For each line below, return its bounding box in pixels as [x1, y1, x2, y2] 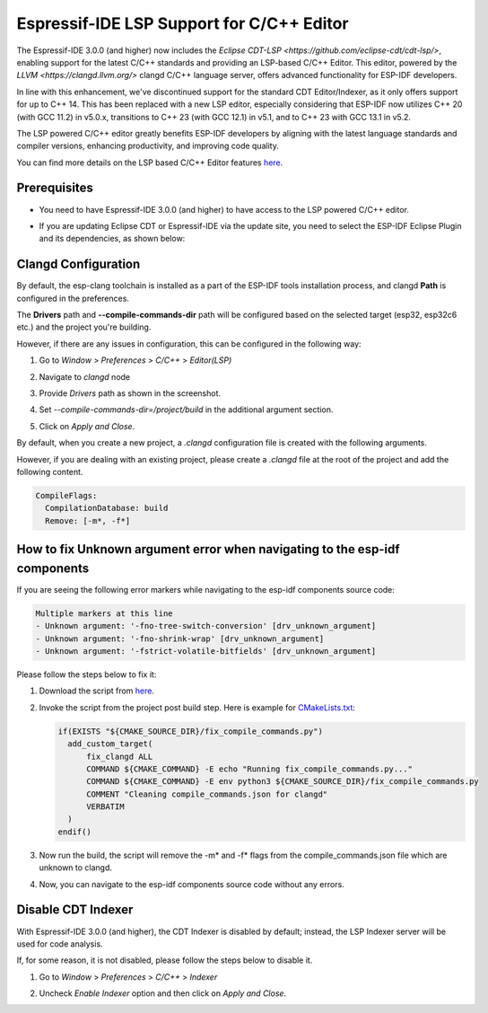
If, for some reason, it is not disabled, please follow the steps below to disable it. [16, 955, 313, 965]
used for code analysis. [16, 938, 103, 949]
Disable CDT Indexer [16, 903, 134, 918]
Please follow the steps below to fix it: [16, 669, 157, 680]
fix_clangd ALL [86, 751, 153, 762]
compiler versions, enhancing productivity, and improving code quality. [16, 140, 280, 152]
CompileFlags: [35, 490, 98, 500]
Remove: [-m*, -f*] [45, 515, 131, 525]
